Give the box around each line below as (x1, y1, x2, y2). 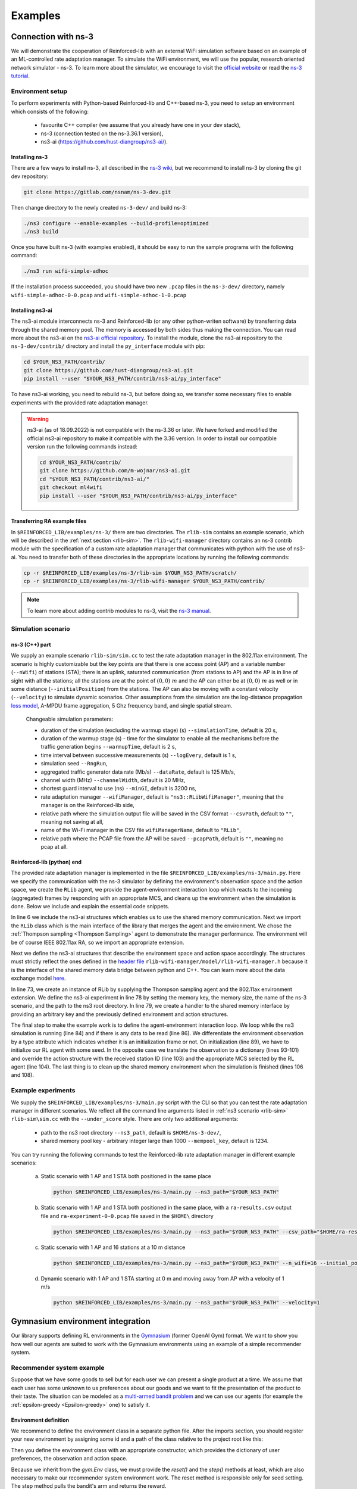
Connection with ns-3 (11, 32, 94, 42)
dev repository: (11, 173, 49, 180)
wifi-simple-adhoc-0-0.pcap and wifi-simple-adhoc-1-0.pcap (11, 291, 187, 298)
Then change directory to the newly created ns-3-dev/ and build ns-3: (11, 204, 187, 211)
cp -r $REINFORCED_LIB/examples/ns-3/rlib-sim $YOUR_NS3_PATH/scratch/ (23, 569, 237, 576)
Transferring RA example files (11, 518, 87, 525)
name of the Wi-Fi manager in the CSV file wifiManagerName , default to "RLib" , (40, 827, 241, 834)
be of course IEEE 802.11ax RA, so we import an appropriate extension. (11, 939, 184, 946)
